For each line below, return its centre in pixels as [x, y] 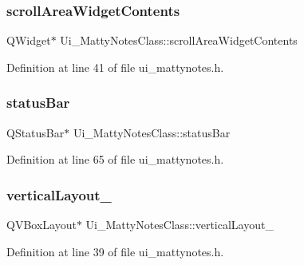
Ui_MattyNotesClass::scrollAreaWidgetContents [179, 40]
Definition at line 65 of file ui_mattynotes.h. [115, 159]
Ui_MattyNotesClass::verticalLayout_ [180, 225]
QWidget [29, 40]
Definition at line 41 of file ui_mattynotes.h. [115, 67]
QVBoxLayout [41, 225]
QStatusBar [36, 132]
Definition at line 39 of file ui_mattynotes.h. [115, 251]
